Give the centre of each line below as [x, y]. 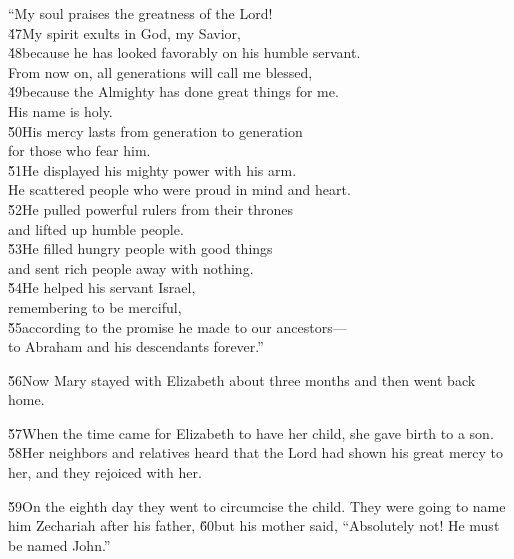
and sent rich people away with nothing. [131, 267]
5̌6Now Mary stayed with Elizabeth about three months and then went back [242, 379]
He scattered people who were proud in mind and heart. [179, 189]
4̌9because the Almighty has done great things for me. [173, 91]
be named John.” [59, 544]
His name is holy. [60, 110]
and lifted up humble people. [96, 228]
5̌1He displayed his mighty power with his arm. [152, 169]
